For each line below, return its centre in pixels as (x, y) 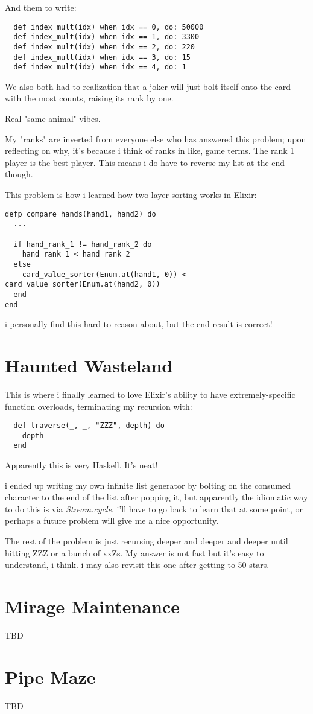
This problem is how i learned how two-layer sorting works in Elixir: (131, 195)
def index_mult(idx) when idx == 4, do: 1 (100, 67)
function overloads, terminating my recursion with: (99, 406)
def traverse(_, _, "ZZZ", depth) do (89, 426)
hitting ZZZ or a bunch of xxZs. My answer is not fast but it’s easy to (134, 553)
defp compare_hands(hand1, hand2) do (81, 214)
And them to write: (41, 7)
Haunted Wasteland (89, 365)
